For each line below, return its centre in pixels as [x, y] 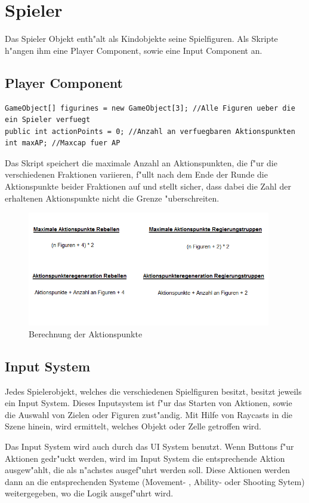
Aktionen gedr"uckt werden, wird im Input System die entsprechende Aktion [145, 458]
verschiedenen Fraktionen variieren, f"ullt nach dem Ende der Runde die [136, 174]
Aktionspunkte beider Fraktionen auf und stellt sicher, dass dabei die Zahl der [148, 186]
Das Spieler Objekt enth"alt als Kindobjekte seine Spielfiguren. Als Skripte [141, 39]
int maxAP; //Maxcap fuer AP [63, 143]
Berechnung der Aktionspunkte [86, 333]
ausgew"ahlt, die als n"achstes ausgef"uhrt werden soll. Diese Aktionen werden [148, 470]
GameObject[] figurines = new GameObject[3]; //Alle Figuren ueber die [150, 108]
